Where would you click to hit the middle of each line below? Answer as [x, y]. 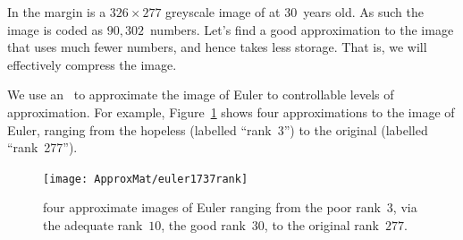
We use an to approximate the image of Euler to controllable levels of [201, 94]
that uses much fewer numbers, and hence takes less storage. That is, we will [217, 47]
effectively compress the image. [92, 64]
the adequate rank [93, 225]
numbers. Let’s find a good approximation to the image [302, 29]
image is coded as [55, 29]
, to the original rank [321, 225]
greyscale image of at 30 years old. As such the [295, 12]
